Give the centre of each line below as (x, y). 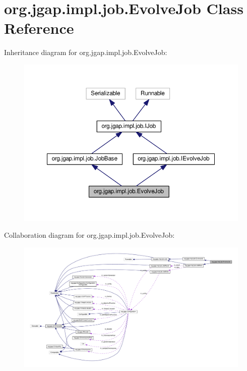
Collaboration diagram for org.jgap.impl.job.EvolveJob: (89, 235)
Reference (39, 28)
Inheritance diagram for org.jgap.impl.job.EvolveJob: (86, 52)
